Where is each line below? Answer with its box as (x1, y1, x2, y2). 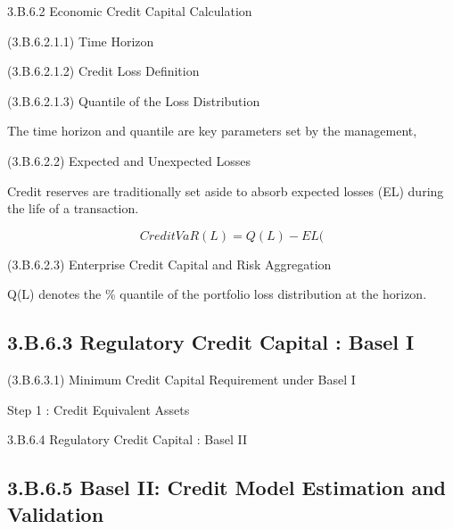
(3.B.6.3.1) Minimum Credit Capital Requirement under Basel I (7, 370, 356, 389)
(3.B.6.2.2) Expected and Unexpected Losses (7, 151, 251, 169)
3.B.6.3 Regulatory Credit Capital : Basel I (7, 328, 415, 356)
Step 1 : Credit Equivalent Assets (7, 400, 190, 418)
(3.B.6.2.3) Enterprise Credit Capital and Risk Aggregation (7, 254, 332, 273)
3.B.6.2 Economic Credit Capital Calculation (7, 2, 252, 20)
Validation (7, 500, 104, 527)
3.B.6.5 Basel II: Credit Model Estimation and (7, 474, 447, 501)
